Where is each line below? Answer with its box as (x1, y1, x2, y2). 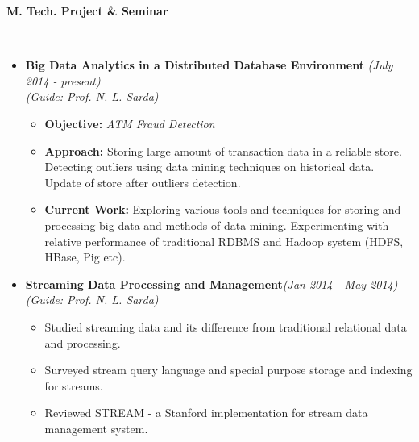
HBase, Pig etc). (44, 248, 126, 265)
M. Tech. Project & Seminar (6, 2, 168, 19)
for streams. (44, 377, 103, 394)
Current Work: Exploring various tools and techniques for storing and (44, 201, 401, 218)
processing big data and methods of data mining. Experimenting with (44, 216, 389, 233)
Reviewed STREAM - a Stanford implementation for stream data (44, 404, 368, 421)
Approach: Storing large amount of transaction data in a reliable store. (44, 142, 402, 159)
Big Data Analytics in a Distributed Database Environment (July (25, 56, 393, 73)
